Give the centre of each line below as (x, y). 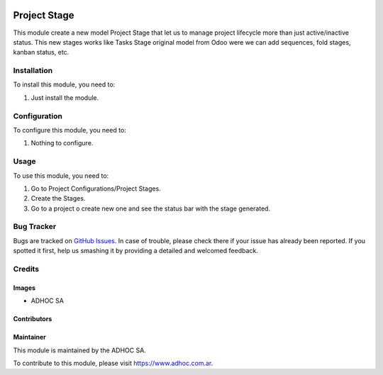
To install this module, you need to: (64, 84)
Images (24, 288)
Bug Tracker (35, 227)
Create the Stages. (58, 198)
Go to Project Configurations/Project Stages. (96, 189)
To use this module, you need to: (61, 175)
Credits (26, 269)
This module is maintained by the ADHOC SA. (80, 350)
